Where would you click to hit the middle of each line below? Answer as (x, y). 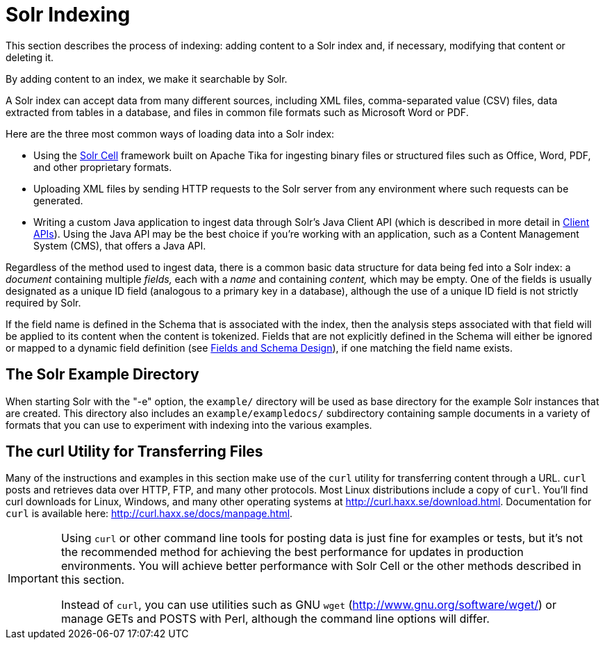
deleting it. (30, 57)
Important (33, 579)
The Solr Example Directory (102, 375)
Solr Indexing (68, 15)
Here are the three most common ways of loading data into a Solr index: (170, 133)
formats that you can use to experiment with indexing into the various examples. (189, 425)
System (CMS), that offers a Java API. (120, 245)
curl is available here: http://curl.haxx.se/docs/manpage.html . (149, 514)
